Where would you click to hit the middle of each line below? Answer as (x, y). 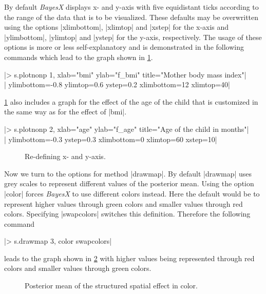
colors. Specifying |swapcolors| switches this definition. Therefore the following (127, 214)
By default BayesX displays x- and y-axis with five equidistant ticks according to (131, 7)
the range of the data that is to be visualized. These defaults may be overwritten (131, 17)
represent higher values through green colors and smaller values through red (123, 203)
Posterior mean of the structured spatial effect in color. (111, 286)
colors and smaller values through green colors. (78, 268)
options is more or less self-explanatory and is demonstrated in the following (124, 47)
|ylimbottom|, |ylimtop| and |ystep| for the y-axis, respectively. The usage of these (133, 37)
